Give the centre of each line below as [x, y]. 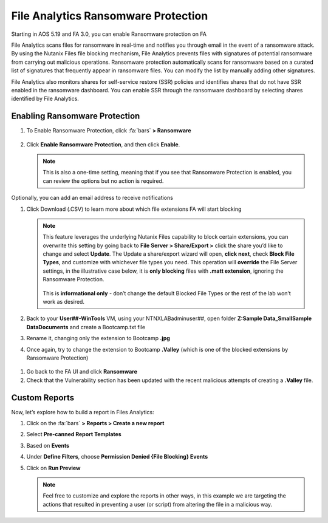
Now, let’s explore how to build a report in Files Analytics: [83, 412]
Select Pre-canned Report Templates [74, 434]
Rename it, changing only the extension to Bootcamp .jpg [98, 338]
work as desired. [64, 302]
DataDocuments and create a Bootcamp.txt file [86, 327]
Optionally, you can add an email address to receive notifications [92, 198]
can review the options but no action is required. [103, 181]
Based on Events [48, 445]
